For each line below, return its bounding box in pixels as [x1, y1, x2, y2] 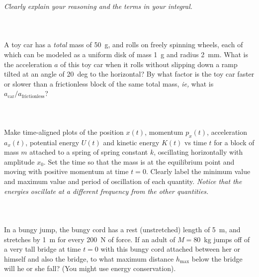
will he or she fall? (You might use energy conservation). [4, 263, 176, 274]
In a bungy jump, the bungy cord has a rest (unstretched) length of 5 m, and [4, 224, 241, 234]
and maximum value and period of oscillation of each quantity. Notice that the [4, 176, 242, 186]
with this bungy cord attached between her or [100, 244, 241, 254]
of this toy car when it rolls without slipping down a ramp [60, 59, 238, 69]
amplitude [4, 156, 35, 167]
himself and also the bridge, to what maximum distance [4, 253, 174, 264]
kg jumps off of [204, 234, 250, 244]
